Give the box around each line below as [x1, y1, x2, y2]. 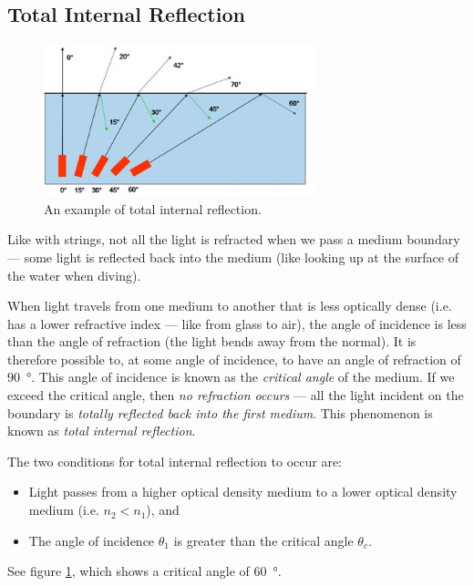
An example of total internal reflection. [44, 199, 262, 218]
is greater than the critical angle [173, 530, 354, 550]
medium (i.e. [28, 500, 99, 519]
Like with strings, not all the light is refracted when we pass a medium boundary [7, 230, 460, 249]
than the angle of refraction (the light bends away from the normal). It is [7, 332, 417, 351]
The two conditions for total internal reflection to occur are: [7, 451, 342, 470]
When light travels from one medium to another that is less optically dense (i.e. [7, 296, 452, 315]
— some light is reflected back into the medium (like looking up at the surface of [7, 247, 459, 266]
